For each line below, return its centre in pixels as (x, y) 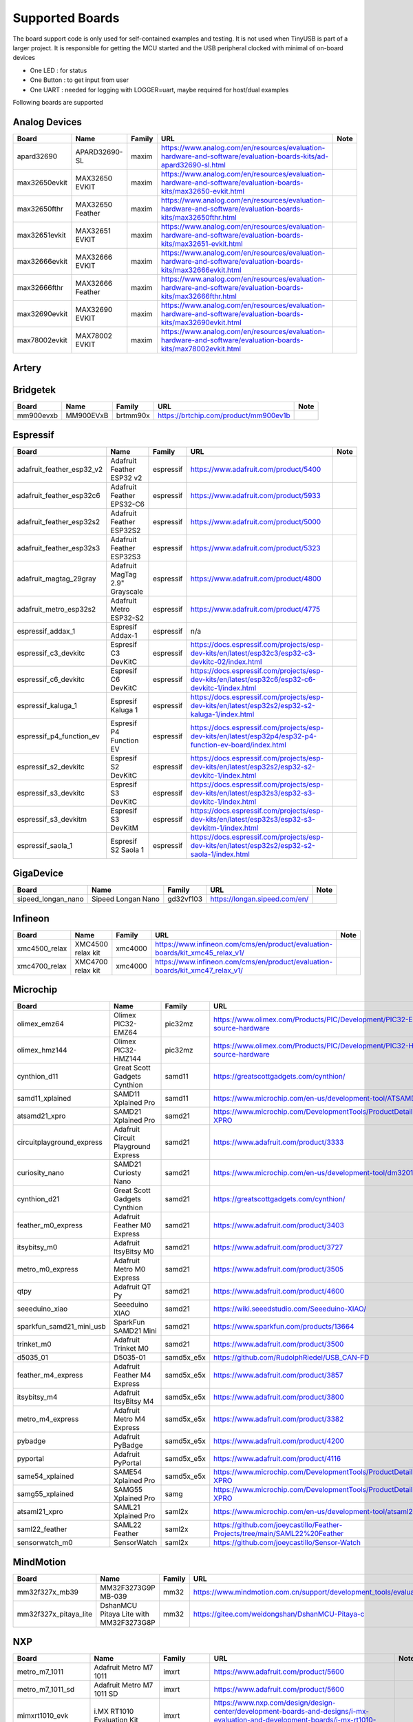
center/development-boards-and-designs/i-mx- (292, 1712)
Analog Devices (47, 122)
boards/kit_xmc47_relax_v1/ (199, 970)
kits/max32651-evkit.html (202, 243)
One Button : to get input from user (80, 80)
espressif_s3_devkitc (51, 793)
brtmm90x (133, 415)
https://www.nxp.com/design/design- (275, 1703)
